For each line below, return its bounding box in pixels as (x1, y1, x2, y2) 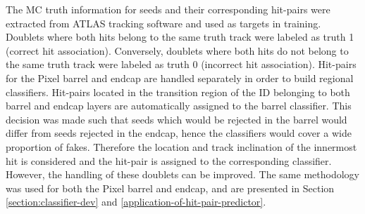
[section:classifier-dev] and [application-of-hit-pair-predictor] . (6, 194, 266, 209)
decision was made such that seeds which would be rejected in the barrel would (6, 112, 347, 126)
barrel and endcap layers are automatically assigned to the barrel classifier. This (6, 98, 352, 113)
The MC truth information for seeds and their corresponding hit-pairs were (6, 2, 330, 16)
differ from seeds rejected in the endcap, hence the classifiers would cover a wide (6, 126, 352, 140)
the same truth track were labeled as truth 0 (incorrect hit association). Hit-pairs (6, 57, 357, 72)
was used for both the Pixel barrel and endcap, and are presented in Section (6, 180, 335, 195)
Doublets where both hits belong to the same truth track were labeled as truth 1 (6, 29, 354, 44)
